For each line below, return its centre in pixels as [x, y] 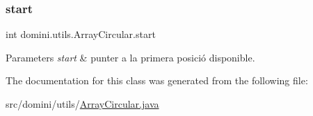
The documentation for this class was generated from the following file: [157, 80]
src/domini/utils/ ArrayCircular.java [82, 104]
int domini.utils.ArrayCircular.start [81, 34]
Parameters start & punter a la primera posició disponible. [130, 57]
